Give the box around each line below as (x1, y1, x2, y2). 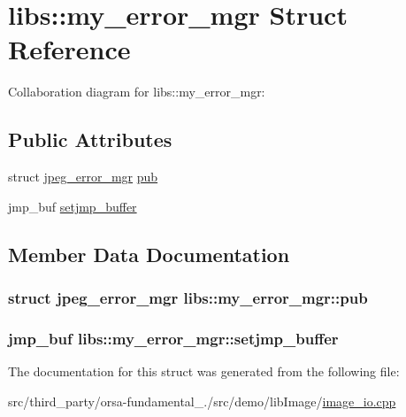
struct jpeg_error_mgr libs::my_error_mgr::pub (8, 287, 368, 308)
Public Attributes (8, 126, 172, 153)
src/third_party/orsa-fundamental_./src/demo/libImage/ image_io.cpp (8, 391, 396, 410)
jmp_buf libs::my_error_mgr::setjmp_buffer (8, 327, 339, 349)
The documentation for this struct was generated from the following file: (8, 362, 400, 381)
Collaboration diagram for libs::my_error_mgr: (8, 82, 265, 101)
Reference (8, 31, 131, 67)
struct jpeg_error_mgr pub (8, 167, 158, 186)
